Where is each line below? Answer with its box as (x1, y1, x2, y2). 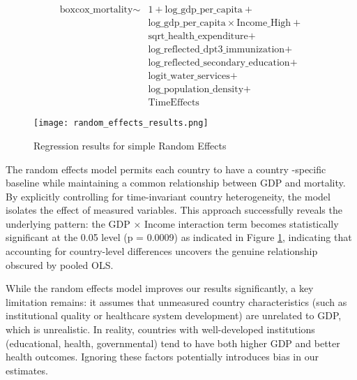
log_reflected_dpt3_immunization (148, 45, 285, 55)
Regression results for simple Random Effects (33, 138, 227, 152)
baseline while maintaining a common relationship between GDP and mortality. (6, 175, 346, 190)
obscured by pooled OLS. (6, 257, 114, 272)
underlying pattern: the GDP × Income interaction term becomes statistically (6, 216, 339, 231)
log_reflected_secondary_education (148, 58, 290, 68)
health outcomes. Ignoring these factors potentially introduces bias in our (6, 349, 319, 364)
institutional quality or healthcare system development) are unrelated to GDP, (6, 308, 342, 323)
